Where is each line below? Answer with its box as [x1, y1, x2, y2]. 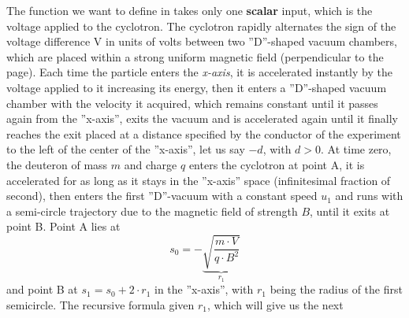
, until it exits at [310, 202, 390, 219]
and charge [124, 156, 177, 172]
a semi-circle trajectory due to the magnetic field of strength [6, 202, 298, 219]
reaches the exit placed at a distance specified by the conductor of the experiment [6, 125, 401, 142]
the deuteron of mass [6, 156, 108, 172]
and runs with [335, 187, 403, 204]
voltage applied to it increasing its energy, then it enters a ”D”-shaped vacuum [6, 79, 387, 95]
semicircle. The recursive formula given [6, 296, 195, 312]
